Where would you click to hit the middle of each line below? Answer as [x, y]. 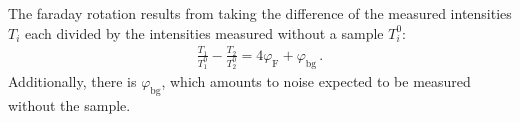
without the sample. [69, 105]
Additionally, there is [72, 81]
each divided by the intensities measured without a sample [204, 32]
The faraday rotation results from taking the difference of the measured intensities [260, 13]
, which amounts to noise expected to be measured [316, 81]
